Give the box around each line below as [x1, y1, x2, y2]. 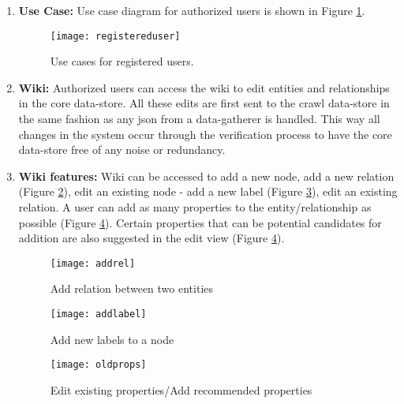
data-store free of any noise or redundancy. [18, 141, 226, 158]
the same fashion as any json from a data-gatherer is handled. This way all [18, 110, 380, 127]
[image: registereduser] [50, 30, 181, 42]
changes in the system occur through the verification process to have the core [18, 125, 392, 142]
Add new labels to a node [50, 331, 174, 347]
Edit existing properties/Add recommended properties [50, 381, 312, 398]
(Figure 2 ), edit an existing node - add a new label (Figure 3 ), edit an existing [18, 183, 398, 200]
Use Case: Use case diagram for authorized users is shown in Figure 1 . [18, 2, 365, 18]
